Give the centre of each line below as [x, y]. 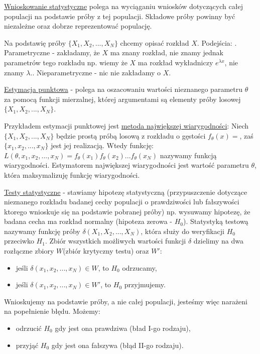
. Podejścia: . [217, 42]
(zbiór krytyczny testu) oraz [106, 251]
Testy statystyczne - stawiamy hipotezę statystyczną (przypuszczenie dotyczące [126, 192]
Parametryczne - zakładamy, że [52, 52]
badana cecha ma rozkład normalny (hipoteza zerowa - [88, 221]
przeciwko [19, 241]
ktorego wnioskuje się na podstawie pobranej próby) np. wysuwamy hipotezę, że [127, 211]
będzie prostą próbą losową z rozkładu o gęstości [131, 135]
